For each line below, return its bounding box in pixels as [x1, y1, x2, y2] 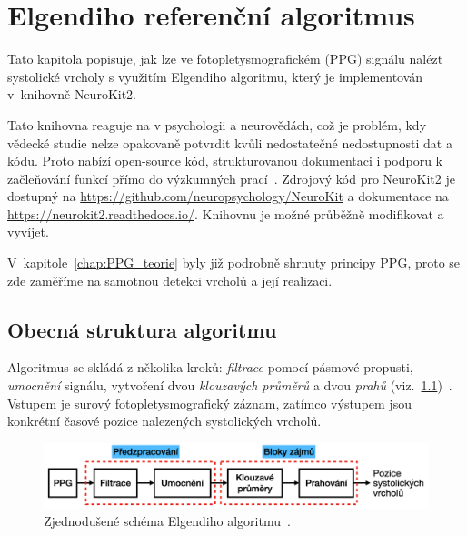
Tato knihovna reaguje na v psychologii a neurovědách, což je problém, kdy [7, 115, 427, 134]
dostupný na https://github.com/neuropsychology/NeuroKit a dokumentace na [7, 187, 449, 206]
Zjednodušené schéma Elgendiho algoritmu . [44, 511, 291, 531]
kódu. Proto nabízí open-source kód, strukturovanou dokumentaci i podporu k [7, 151, 442, 170]
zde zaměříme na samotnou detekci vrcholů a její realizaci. [7, 270, 333, 289]
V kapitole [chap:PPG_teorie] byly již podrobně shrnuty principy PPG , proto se [7, 253, 461, 272]
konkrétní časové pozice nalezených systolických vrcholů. [7, 411, 322, 430]
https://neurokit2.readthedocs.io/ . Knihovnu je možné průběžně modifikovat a [7, 204, 444, 223]
